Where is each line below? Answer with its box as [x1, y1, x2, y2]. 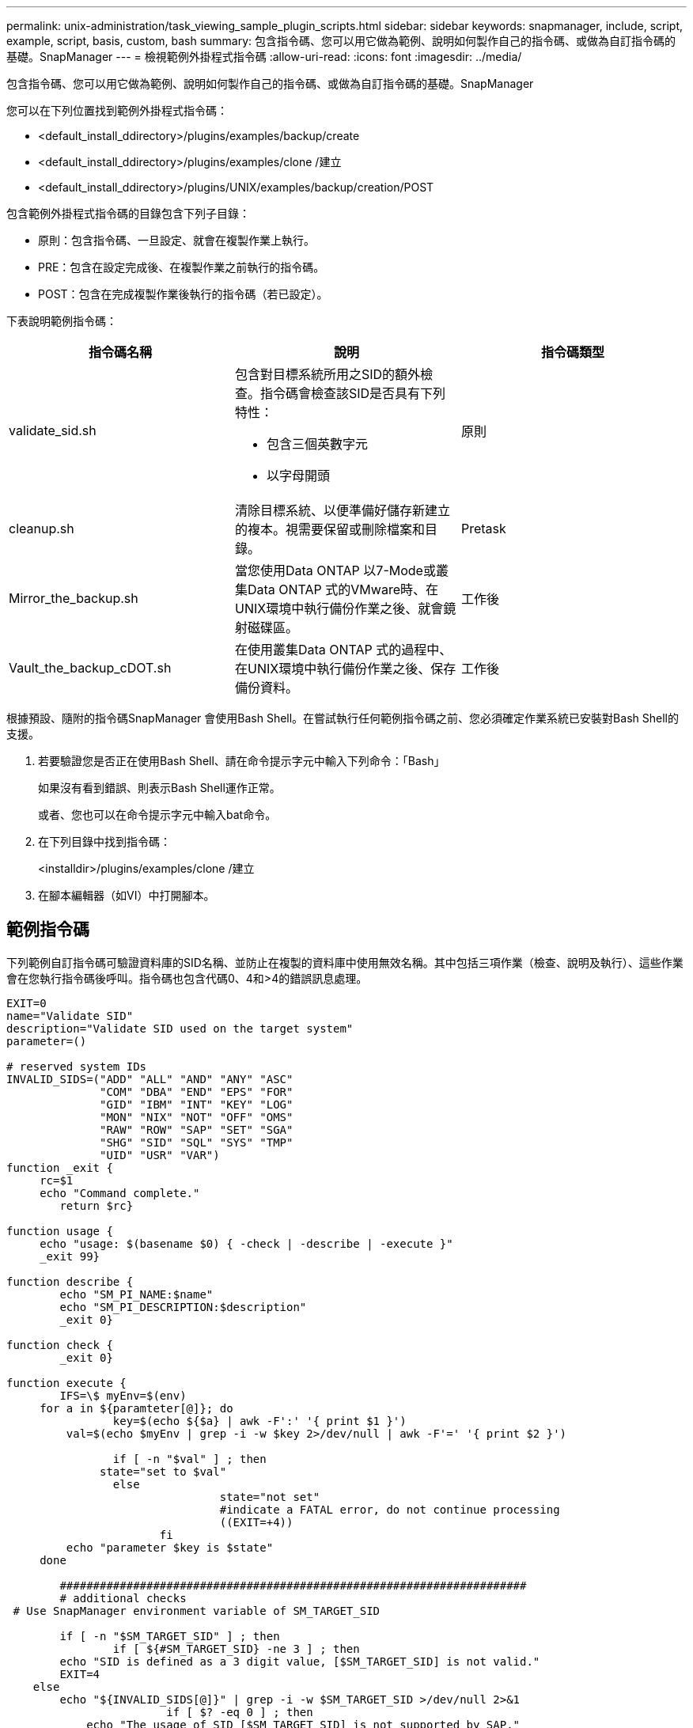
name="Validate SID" [6, 1009, 134, 1022]
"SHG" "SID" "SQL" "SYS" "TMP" [100, 1135, 293, 1149]
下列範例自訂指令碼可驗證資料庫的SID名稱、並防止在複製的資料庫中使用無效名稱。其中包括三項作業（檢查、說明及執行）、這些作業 [6, 955, 684, 969]
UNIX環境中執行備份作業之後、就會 [234, 601, 444, 616]
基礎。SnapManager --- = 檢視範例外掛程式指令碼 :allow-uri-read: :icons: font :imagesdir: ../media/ [6, 50, 522, 63]
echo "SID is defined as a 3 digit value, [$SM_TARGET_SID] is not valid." [59, 1654, 540, 1668]
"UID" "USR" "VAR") [100, 1148, 220, 1161]
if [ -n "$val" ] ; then [112, 1452, 267, 1465]
